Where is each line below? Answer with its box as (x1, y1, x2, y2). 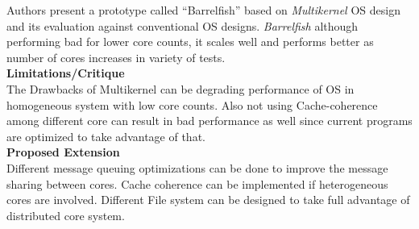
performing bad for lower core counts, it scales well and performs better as (6, 33, 374, 50)
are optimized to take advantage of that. (6, 127, 205, 144)
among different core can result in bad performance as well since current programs (6, 112, 413, 129)
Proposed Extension (6, 144, 120, 160)
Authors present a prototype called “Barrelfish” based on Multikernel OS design (6, 2, 400, 18)
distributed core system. (6, 206, 125, 223)
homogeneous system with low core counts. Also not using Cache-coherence (6, 96, 378, 113)
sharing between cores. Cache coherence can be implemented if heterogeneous (6, 175, 388, 192)
